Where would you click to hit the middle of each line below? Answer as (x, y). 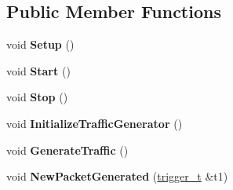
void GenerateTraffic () (67, 150)
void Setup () (40, 44)
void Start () (38, 70)
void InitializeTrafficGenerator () (95, 123)
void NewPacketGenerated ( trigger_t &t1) (117, 176)
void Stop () (37, 97)
